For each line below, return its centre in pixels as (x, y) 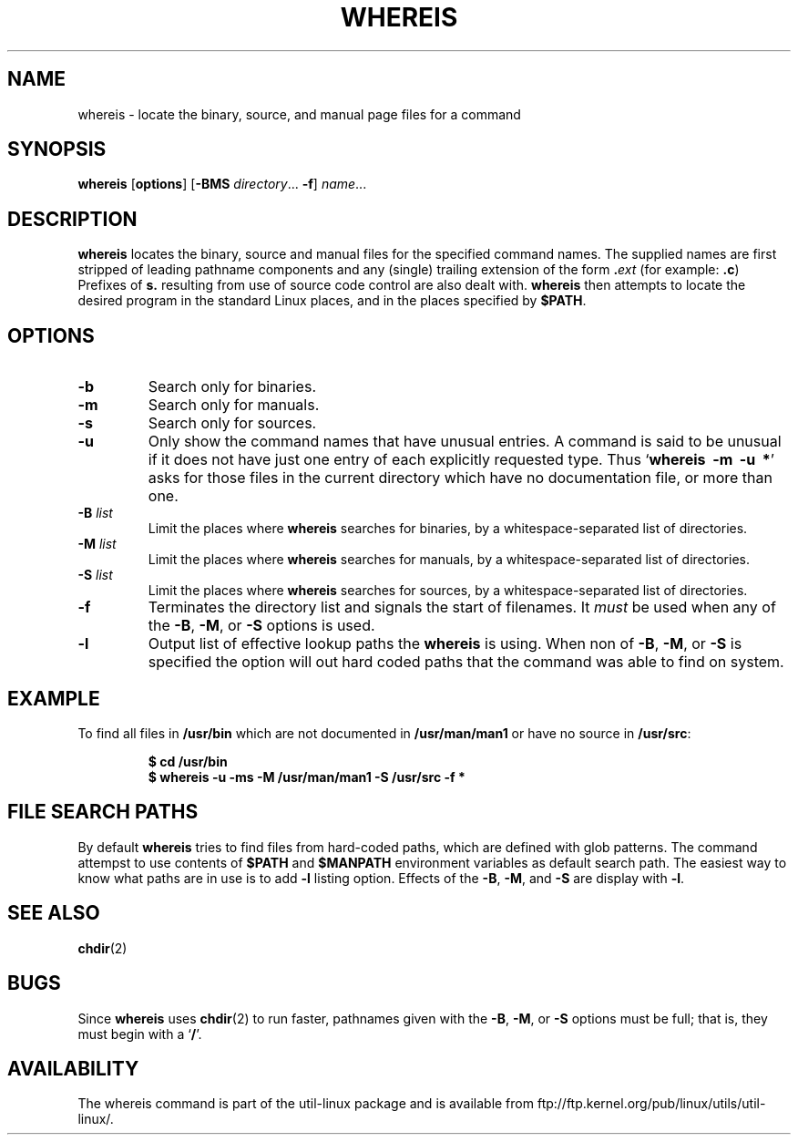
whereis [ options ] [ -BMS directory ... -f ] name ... (222, 184)
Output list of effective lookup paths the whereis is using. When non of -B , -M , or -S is (445, 644)
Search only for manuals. (234, 405)
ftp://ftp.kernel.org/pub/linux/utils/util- (651, 1104)
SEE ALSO (54, 913)
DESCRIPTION (72, 219)
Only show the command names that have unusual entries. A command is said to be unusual (465, 442)
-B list (95, 513)
